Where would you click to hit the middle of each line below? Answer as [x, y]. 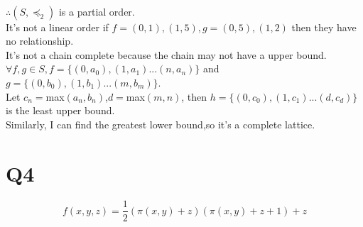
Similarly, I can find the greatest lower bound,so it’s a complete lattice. [161, 124]
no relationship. [40, 41]
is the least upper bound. [60, 110]
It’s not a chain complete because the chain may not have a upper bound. [166, 54]
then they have [324, 27]
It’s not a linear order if [57, 27]
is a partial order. [97, 11]
